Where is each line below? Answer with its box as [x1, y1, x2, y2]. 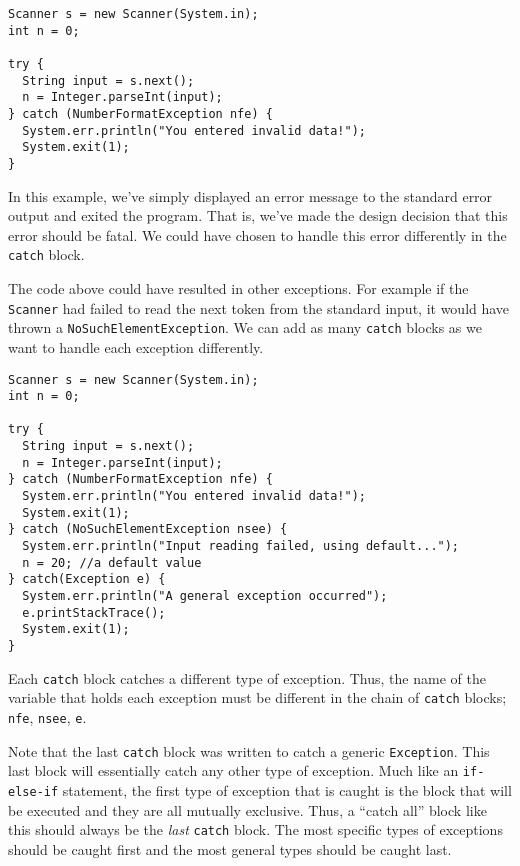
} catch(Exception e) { [8, 572, 166, 587]
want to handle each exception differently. [8, 336, 264, 357]
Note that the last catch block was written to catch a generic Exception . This [8, 740, 490, 761]
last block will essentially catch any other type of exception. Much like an [8, 760, 459, 781]
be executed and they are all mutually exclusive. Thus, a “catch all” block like [8, 799, 487, 820]
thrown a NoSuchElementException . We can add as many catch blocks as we [8, 317, 482, 338]
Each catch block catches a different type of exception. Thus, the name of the [8, 667, 486, 688]
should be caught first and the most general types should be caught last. [8, 838, 452, 859]
